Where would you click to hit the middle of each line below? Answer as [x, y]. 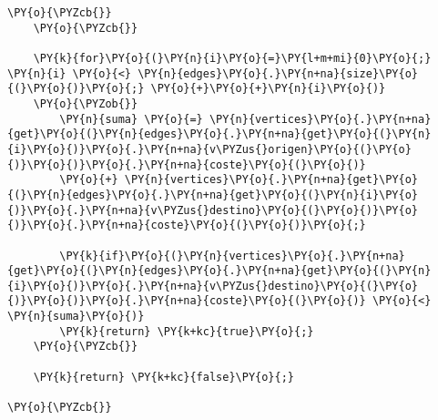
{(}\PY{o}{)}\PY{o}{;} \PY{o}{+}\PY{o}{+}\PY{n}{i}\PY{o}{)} [197, 89]
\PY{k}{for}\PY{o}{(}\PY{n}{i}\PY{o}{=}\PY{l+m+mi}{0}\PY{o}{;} [232, 58]
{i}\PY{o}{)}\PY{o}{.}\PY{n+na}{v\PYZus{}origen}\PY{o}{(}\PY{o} [209, 149]
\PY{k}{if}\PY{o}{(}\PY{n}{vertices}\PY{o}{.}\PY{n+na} [232, 256]
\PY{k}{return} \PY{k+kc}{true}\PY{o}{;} [187, 331]
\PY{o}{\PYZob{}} [86, 103]
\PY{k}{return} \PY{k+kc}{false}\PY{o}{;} [163, 377]
